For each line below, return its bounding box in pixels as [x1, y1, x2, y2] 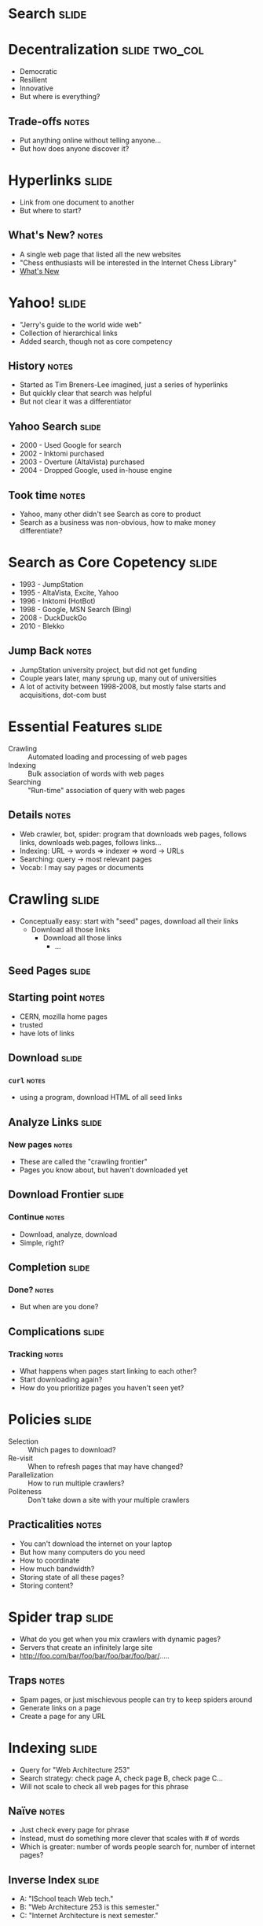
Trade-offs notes [8, 115, 90, 128]
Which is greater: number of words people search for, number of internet [19, 1842, 256, 1851]
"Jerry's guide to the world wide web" [19, 319, 142, 329]
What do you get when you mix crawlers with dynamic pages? [19, 1634, 221, 1644]
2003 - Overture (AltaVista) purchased [19, 457, 145, 467]
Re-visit [8, 1453, 34, 1463]
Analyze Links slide [8, 1115, 102, 1129]
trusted [19, 1020, 43, 1029]
